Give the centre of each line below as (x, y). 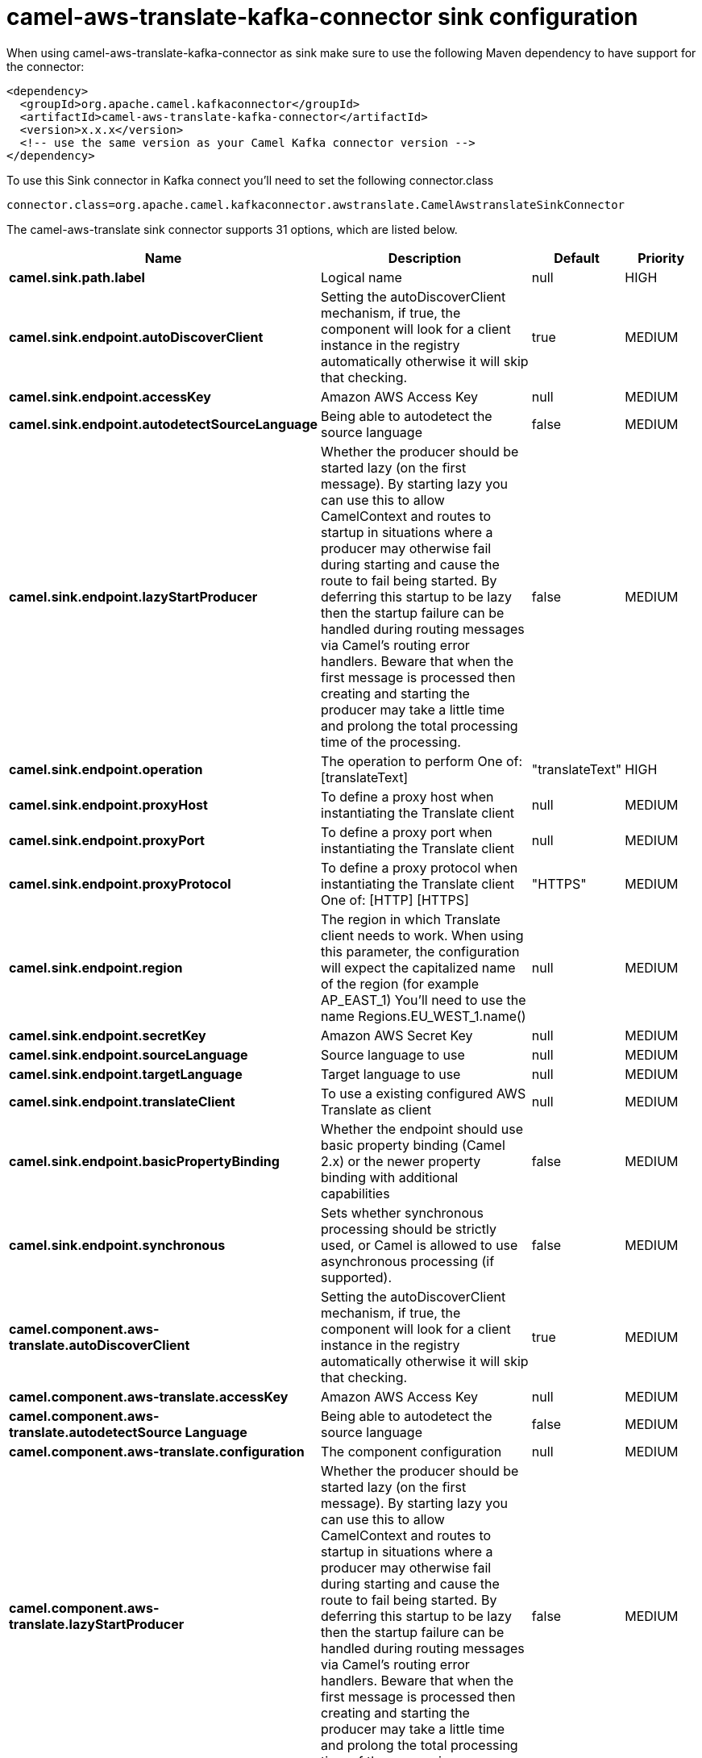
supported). (357, 1277)
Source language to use (393, 1054)
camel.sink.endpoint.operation (106, 769)
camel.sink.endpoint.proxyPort (107, 840)
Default (577, 258)
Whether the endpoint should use (422, 1129)
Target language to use (391, 1074)
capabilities (355, 1193)
